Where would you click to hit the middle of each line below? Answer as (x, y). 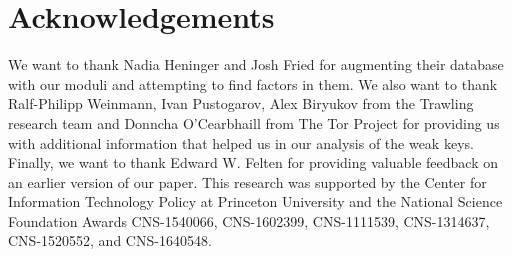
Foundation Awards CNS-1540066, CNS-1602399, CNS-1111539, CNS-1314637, (249, 220)
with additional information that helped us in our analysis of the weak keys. (241, 142)
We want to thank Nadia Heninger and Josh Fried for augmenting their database (256, 64)
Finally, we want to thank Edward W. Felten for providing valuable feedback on (253, 162)
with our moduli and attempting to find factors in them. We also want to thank (253, 83)
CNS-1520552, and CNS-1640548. (110, 240)
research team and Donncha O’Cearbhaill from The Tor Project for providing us (254, 122)
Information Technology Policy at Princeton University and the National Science (255, 201)
